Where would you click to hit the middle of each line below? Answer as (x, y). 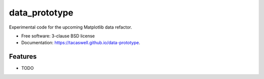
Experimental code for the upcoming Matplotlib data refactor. (70, 27)
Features (23, 56)
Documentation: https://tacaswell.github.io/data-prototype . (81, 43)
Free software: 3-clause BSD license (58, 36)
